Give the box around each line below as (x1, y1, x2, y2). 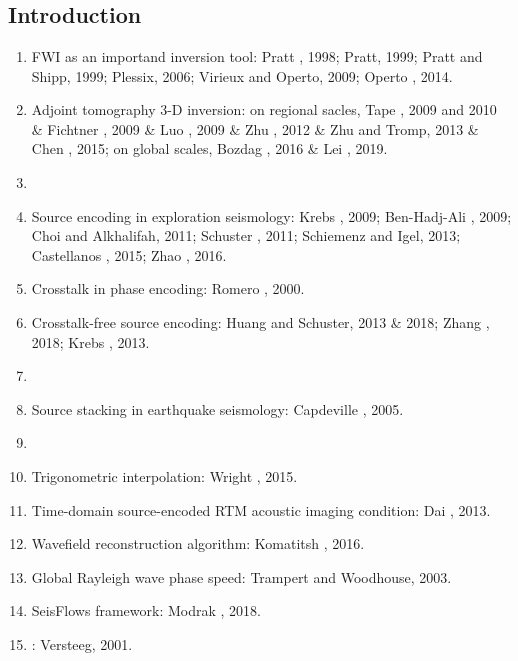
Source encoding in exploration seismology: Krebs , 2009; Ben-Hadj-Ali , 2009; (31, 205, 512, 226)
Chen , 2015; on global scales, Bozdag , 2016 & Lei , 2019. (31, 138, 388, 159)
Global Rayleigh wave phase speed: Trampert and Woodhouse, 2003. (31, 566, 452, 587)
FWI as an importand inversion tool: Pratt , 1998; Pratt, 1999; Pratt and (31, 46, 483, 66)
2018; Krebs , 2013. (31, 331, 150, 352)
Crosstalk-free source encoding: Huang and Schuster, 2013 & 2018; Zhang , (31, 311, 490, 332)
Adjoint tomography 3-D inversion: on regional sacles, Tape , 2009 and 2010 (31, 99, 497, 120)
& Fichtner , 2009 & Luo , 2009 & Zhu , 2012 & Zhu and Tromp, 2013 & (31, 118, 479, 139)
